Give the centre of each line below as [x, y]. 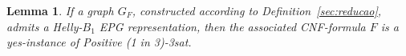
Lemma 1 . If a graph [60, 10]
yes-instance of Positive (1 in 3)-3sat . [99, 42]
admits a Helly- [45, 26]
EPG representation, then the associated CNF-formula [232, 26]
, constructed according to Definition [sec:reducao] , [257, 10]
